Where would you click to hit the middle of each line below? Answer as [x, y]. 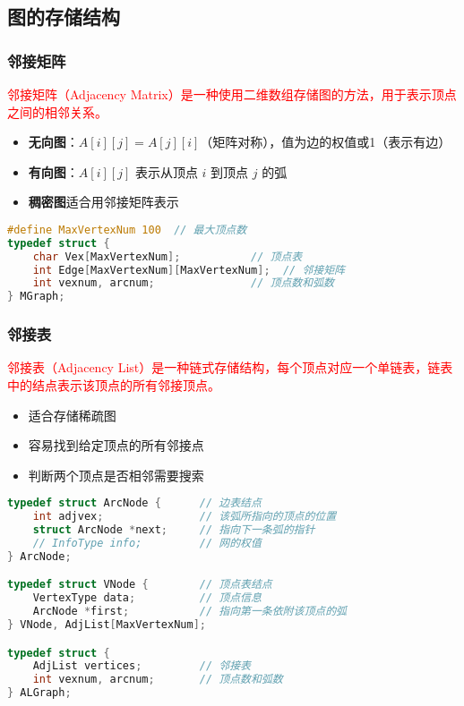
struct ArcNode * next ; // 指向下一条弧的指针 [174, 530]
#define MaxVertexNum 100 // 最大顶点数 [127, 230]
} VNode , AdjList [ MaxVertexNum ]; [107, 625]
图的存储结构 [64, 17]
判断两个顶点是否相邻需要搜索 [116, 475]
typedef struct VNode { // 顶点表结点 [140, 585]
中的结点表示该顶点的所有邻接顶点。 [114, 385]
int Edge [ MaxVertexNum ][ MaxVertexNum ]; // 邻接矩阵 [189, 270]
